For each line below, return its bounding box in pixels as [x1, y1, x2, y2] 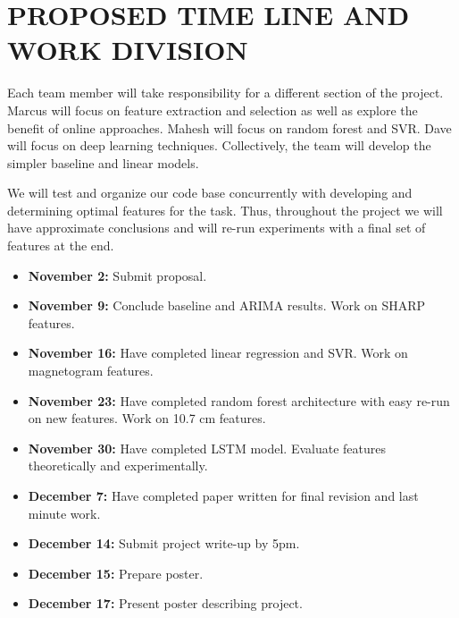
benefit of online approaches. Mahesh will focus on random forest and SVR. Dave [7, 118, 452, 137]
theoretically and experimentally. [28, 456, 208, 475]
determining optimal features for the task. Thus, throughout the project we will [7, 200, 443, 219]
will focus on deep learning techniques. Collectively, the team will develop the [7, 136, 431, 155]
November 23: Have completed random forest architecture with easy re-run [28, 391, 450, 410]
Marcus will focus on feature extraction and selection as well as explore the [7, 100, 418, 119]
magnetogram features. [28, 361, 154, 380]
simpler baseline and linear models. [7, 153, 199, 172]
